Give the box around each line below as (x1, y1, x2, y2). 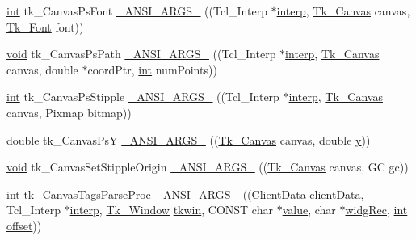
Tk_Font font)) (6, 18, 84, 35)
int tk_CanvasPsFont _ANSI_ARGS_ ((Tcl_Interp (6, 2, 267, 19)
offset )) (6, 217, 42, 234)
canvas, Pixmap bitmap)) (6, 103, 132, 120)
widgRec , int (345, 201, 408, 218)
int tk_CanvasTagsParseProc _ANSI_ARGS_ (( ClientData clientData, (6, 185, 364, 202)
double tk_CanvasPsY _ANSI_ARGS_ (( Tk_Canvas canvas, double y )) (6, 131, 371, 148)
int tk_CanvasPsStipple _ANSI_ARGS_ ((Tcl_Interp (6, 88, 279, 105)
